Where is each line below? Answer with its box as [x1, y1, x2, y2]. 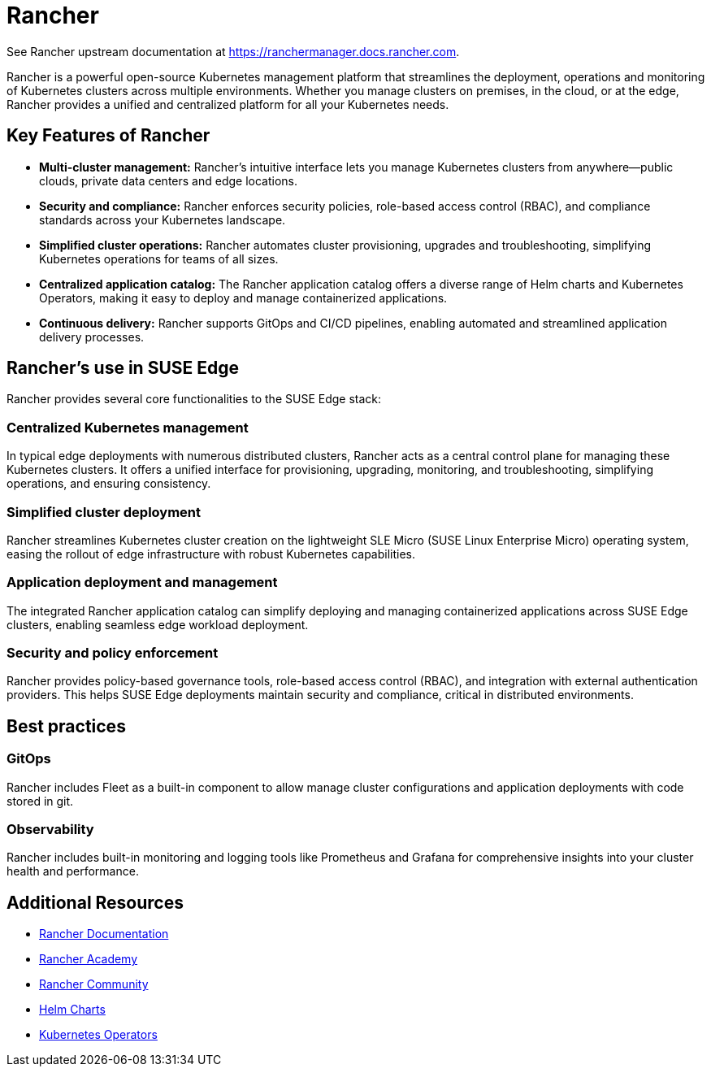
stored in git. [7, 793, 74, 808]
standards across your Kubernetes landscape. [39, 212, 286, 227]
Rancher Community [39, 977, 149, 992]
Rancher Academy [39, 952, 138, 967]
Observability [7, 821, 94, 838]
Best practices [7, 715, 126, 736]
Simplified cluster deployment [7, 503, 202, 520]
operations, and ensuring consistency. [7, 476, 211, 491]
